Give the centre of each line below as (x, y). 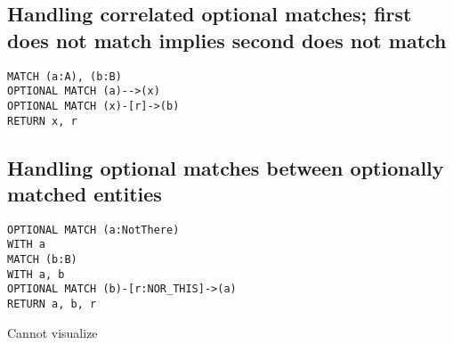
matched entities (85, 193)
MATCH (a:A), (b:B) (65, 76)
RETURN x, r (42, 121)
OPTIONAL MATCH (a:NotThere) (93, 230)
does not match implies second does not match (227, 40)
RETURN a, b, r (52, 304)
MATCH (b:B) (42, 260)
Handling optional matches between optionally (226, 167)
